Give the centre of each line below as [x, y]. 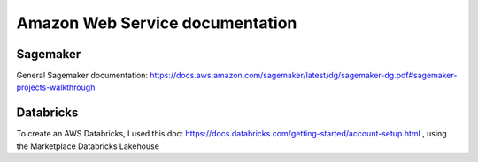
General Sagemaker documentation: [82, 76]
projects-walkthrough [56, 87]
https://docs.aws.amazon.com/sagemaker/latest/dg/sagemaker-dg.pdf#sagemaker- [304, 76]
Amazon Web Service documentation [157, 23]
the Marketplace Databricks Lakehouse [88, 146]
